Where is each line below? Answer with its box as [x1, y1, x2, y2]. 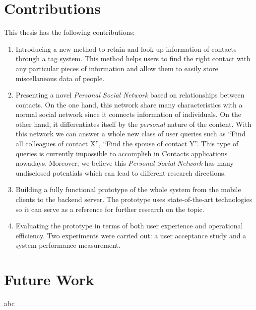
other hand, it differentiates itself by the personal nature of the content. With [15, 118, 252, 129]
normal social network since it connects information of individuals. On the [15, 109, 242, 119]
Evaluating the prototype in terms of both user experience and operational [15, 220, 243, 231]
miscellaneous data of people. [15, 73, 105, 83]
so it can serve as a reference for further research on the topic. [15, 204, 204, 214]
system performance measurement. [15, 240, 121, 250]
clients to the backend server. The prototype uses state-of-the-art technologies [15, 194, 252, 205]
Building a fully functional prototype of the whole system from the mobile [15, 184, 241, 195]
